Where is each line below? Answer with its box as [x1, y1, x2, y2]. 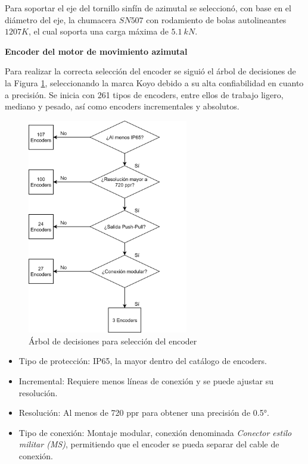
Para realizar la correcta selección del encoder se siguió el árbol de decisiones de [5, 65, 296, 77]
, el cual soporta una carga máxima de [28, 25, 169, 37]
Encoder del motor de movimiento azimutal [5, 45, 188, 57]
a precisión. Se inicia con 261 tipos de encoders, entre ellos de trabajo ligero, [5, 88, 284, 101]
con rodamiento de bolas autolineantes [146, 13, 287, 26]
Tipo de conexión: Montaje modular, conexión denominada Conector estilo [18, 426, 292, 438]
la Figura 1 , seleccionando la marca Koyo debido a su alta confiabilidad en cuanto [5, 76, 304, 89]
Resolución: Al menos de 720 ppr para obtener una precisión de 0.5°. [18, 406, 269, 419]
